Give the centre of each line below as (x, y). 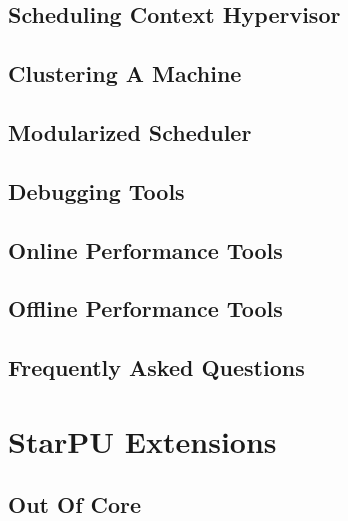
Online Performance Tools (145, 249)
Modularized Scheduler (130, 131)
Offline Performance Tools (145, 308)
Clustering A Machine (125, 73)
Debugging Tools (96, 190)
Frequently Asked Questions (156, 367)
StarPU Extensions (142, 440)
